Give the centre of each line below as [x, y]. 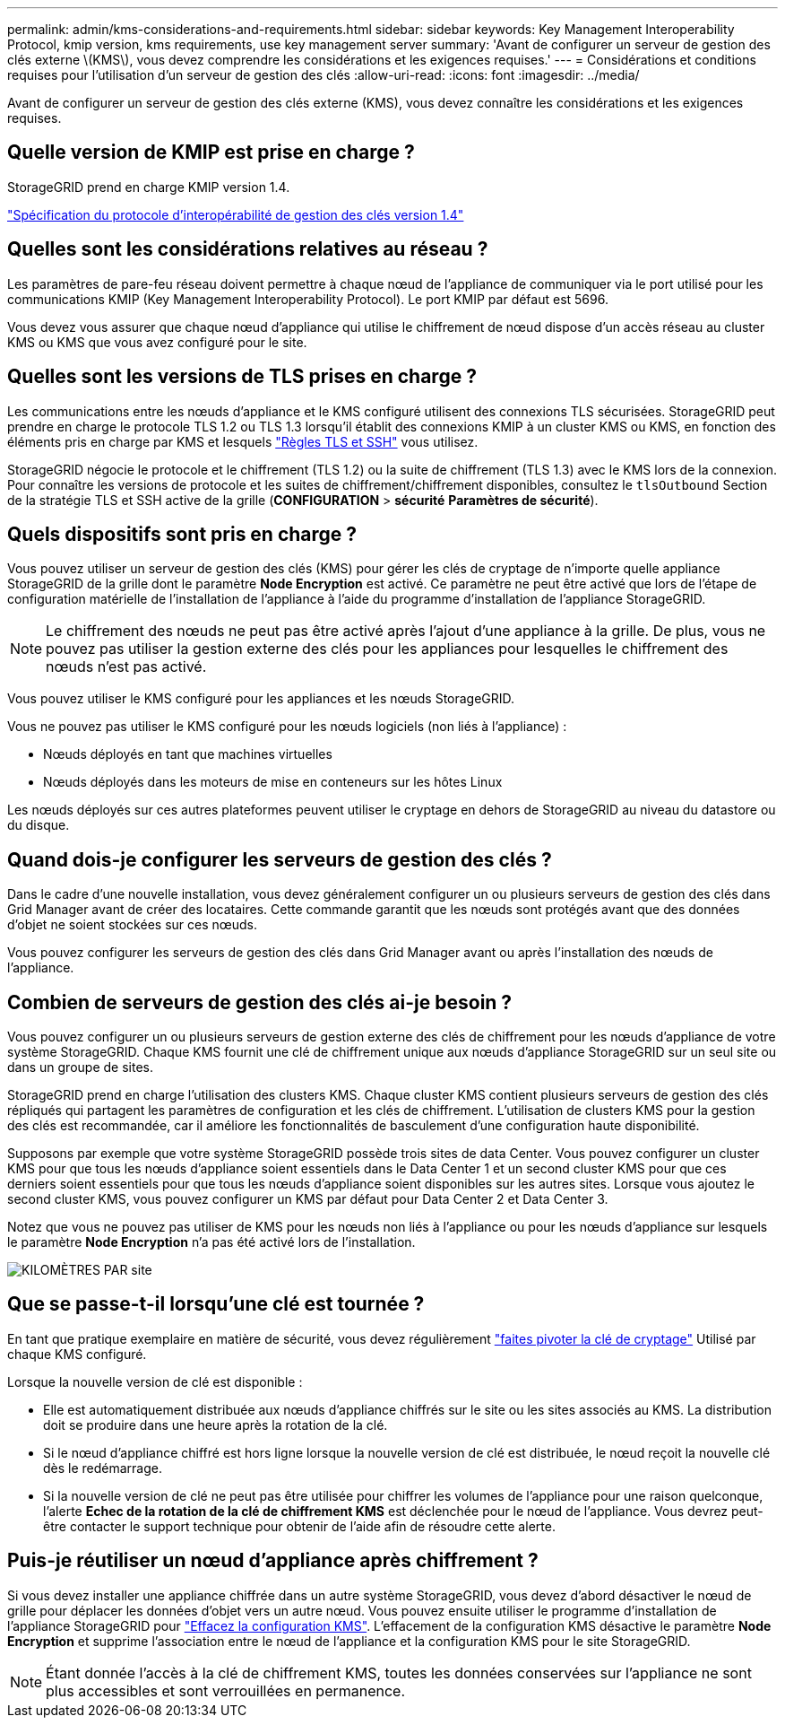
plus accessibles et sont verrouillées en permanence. [226, 1690]
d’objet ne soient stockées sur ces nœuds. [133, 925]
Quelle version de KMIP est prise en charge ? [211, 152]
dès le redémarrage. [103, 1468]
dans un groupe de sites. [80, 1067]
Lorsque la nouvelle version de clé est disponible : [155, 1381]
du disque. [39, 825]
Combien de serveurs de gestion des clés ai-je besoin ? [260, 1002]
